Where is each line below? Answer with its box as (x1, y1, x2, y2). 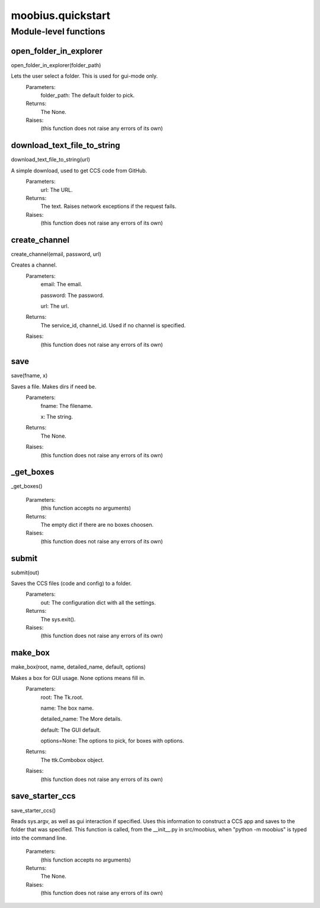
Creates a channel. (11, 261, 57, 268)
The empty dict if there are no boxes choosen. (40, 521, 154, 529)
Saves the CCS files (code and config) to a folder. (11, 580, 132, 587)
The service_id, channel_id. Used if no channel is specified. (40, 321, 186, 329)
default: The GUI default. (40, 726, 101, 733)
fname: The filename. (40, 402, 93, 409)
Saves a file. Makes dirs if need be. (11, 383, 97, 390)
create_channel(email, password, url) (11, 251, 102, 258)
